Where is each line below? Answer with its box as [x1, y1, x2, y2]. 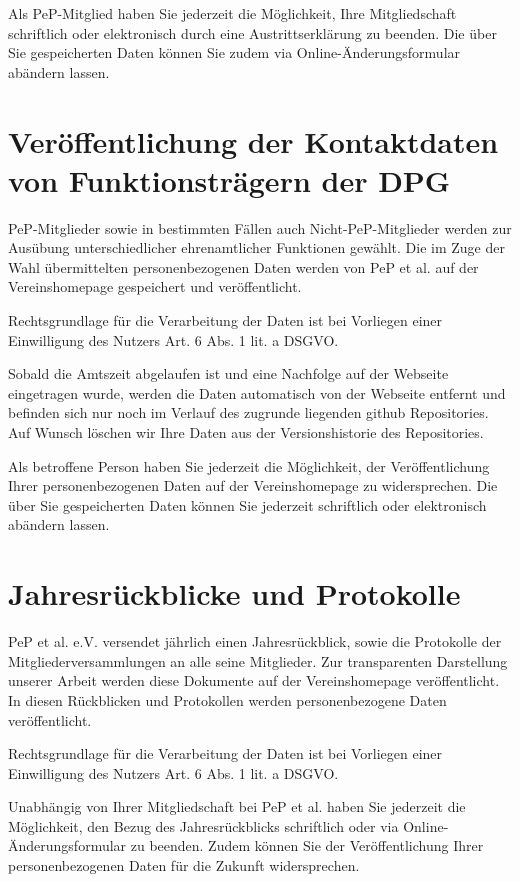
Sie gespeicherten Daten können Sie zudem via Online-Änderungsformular [8, 42, 461, 63]
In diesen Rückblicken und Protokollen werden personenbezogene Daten [8, 689, 447, 710]
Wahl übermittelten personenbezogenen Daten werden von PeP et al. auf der [8, 256, 479, 277]
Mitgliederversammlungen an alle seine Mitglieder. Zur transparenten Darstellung [8, 650, 508, 671]
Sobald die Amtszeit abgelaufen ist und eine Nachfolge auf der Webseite [8, 363, 449, 384]
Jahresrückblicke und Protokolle [8, 573, 461, 614]
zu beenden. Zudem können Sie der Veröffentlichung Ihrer [130, 835, 484, 856]
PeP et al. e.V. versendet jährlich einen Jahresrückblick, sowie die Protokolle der [8, 631, 502, 652]
